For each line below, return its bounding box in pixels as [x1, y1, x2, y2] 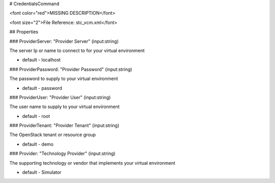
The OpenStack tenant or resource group [9, 132, 96, 138]
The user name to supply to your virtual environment [9, 103, 120, 110]
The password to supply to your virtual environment [9, 75, 118, 82]
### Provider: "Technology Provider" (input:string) [9, 150, 116, 156]
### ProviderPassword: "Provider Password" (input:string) [9, 66, 132, 72]
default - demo [22, 141, 53, 147]
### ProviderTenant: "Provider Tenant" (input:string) [9, 122, 120, 128]
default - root [22, 113, 50, 119]
